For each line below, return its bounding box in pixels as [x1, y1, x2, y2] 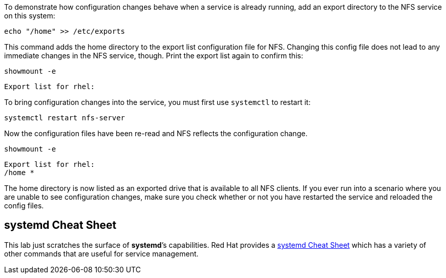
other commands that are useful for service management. [4, 249, 199, 258]
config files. [4, 201, 44, 210]
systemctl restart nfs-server [4, 114, 125, 122]
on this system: [4, 11, 55, 20]
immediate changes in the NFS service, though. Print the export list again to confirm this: [4, 51, 303, 60]
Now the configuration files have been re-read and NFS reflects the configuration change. [4, 129, 308, 138]
